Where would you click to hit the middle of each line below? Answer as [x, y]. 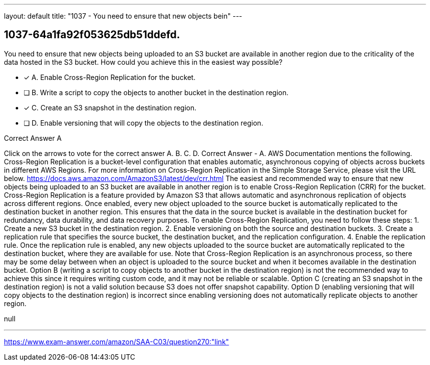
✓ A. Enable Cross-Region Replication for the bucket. [110, 77]
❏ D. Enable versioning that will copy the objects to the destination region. [144, 123]
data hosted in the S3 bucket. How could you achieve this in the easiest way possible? [143, 62]
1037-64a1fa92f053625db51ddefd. [92, 35]
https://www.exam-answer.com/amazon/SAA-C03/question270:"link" [117, 341]
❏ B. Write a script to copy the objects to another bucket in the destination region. [156, 92]
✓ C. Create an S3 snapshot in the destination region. [110, 107]
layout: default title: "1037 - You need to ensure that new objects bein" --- [123, 16]
